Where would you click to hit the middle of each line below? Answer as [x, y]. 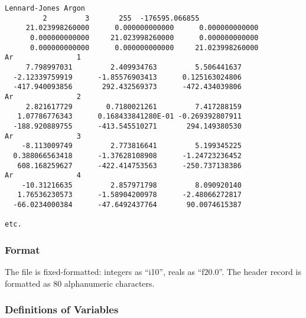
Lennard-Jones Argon [45, 8]
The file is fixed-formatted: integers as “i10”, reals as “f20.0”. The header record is [153, 272]
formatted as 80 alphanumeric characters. [80, 283]
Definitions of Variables [62, 309]
